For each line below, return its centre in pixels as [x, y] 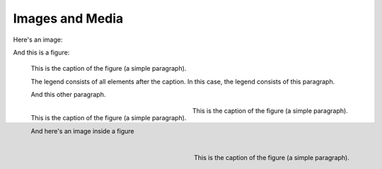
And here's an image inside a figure [82, 131]
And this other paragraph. [68, 95]
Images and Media [68, 18]
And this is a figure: [41, 52]
